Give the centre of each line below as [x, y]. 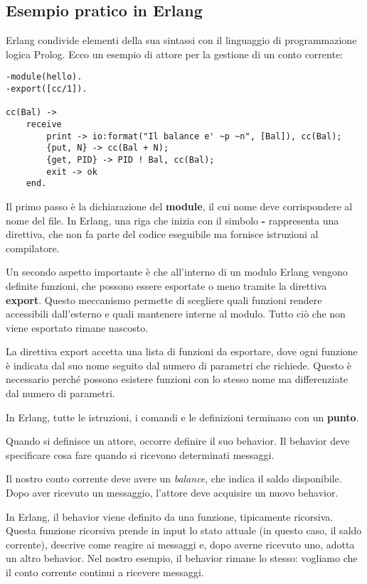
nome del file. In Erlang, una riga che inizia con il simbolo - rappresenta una [172, 220]
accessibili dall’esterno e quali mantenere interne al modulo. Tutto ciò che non [176, 314]
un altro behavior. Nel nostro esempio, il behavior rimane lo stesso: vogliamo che [182, 558]
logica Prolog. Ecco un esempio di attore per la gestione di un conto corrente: [174, 54]
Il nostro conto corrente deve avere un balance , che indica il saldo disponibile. [174, 478]
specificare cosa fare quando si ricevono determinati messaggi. [140, 454]
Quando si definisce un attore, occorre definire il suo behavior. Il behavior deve [178, 441]
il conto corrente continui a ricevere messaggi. [105, 572]
